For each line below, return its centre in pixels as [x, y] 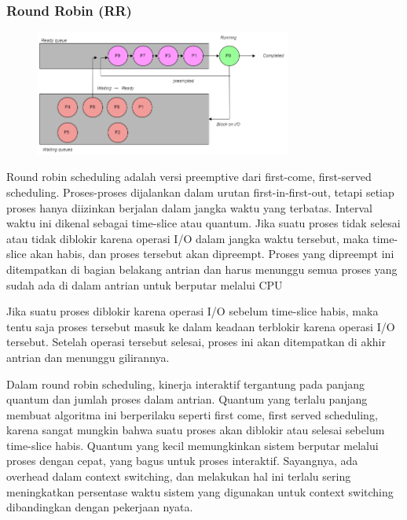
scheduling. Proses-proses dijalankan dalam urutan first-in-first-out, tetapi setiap [200, 192]
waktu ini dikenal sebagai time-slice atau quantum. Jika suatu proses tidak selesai [203, 223]
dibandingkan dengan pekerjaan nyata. [100, 507]
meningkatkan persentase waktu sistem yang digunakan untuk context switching [200, 491]
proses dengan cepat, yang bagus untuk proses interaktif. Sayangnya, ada [182, 461]
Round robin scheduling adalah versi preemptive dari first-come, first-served [189, 177]
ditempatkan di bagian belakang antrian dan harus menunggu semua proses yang [202, 269]
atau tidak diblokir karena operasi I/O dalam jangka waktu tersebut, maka [188, 238]
